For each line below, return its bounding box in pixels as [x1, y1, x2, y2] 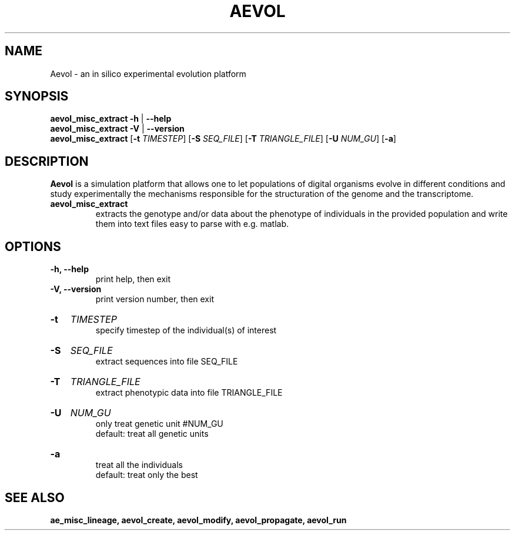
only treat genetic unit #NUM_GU [95, 419, 223, 429]
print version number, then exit [95, 294, 214, 305]
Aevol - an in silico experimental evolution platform [50, 68, 246, 79]
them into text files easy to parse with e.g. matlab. [95, 219, 289, 229]
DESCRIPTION [5, 153, 89, 169]
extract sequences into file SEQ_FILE [95, 356, 238, 367]
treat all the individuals [95, 460, 183, 470]
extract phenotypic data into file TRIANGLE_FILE [95, 387, 283, 398]
